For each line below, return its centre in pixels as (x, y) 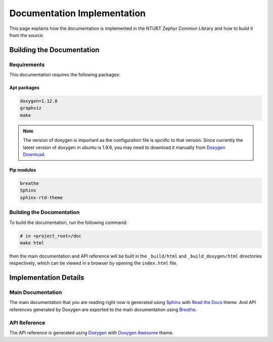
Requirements (27, 64)
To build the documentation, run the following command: (68, 222)
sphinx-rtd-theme (41, 197)
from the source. (27, 35)
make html (32, 243)
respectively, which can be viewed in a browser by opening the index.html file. (94, 263)
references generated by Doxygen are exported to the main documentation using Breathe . (103, 310)
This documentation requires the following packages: (65, 75)
